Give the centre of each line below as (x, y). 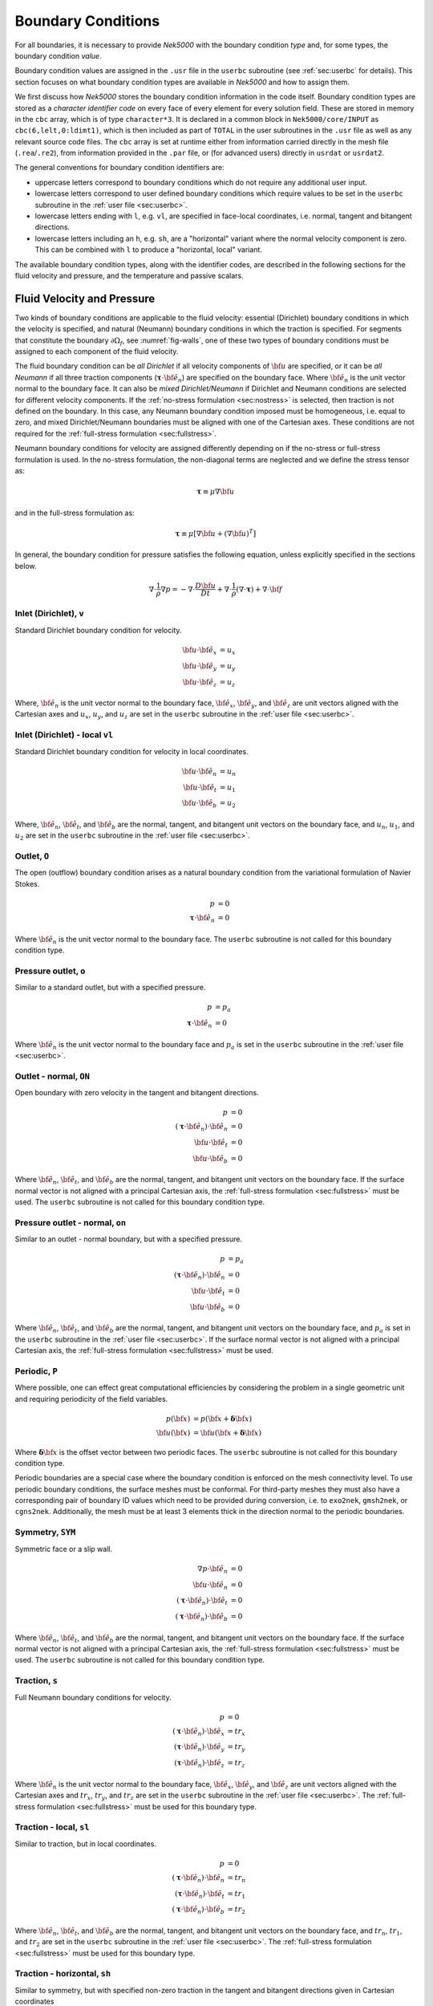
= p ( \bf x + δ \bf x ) (223, 1419)
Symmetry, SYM (45, 1533)
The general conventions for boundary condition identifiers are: (119, 168)
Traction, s (36, 1681)
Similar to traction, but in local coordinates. (85, 1844)
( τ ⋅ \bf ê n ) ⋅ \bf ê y (199, 1748)
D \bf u (206, 585)
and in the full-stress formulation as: (75, 513)
